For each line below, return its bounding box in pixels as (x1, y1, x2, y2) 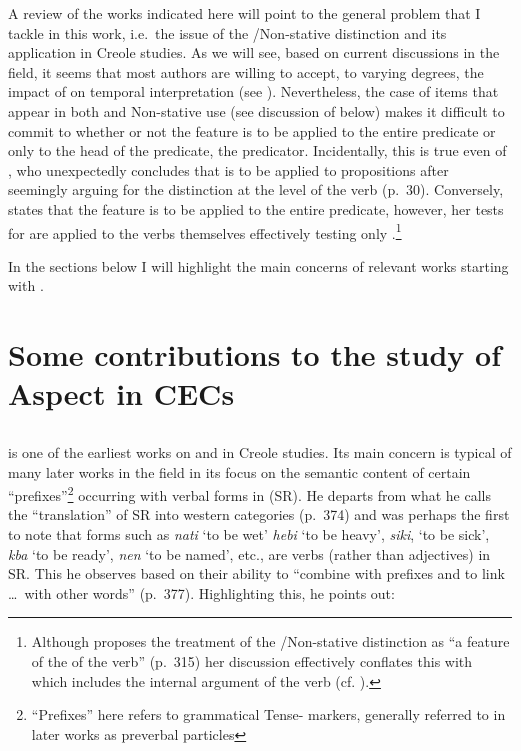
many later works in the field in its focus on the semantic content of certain (8, 461, 471, 482)
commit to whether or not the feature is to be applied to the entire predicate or (8, 120, 496, 141)
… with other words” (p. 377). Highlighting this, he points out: (8, 582, 395, 603)
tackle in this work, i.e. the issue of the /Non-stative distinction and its (8, 22, 447, 43)
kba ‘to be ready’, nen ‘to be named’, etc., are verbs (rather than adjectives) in (8, 543, 491, 564)
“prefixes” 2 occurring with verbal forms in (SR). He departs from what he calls (8, 482, 492, 505)
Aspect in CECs (8, 373, 235, 414)
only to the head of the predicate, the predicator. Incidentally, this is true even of (8, 140, 507, 161)
